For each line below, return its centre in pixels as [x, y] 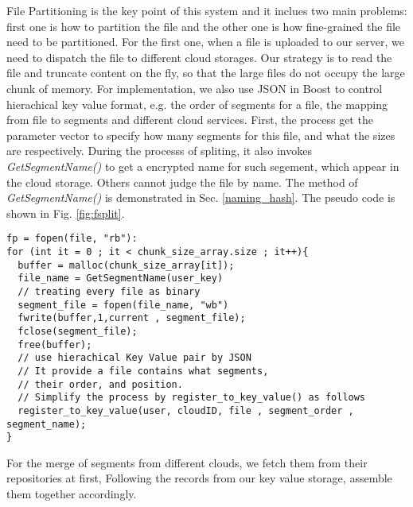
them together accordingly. [72, 493]
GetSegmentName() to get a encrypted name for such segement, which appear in [203, 166]
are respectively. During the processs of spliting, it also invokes [159, 151]
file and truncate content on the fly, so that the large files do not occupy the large [206, 73]
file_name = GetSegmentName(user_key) [121, 279]
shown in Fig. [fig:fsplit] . [66, 213]
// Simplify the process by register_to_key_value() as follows [192, 398]
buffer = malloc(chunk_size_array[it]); [126, 265]
